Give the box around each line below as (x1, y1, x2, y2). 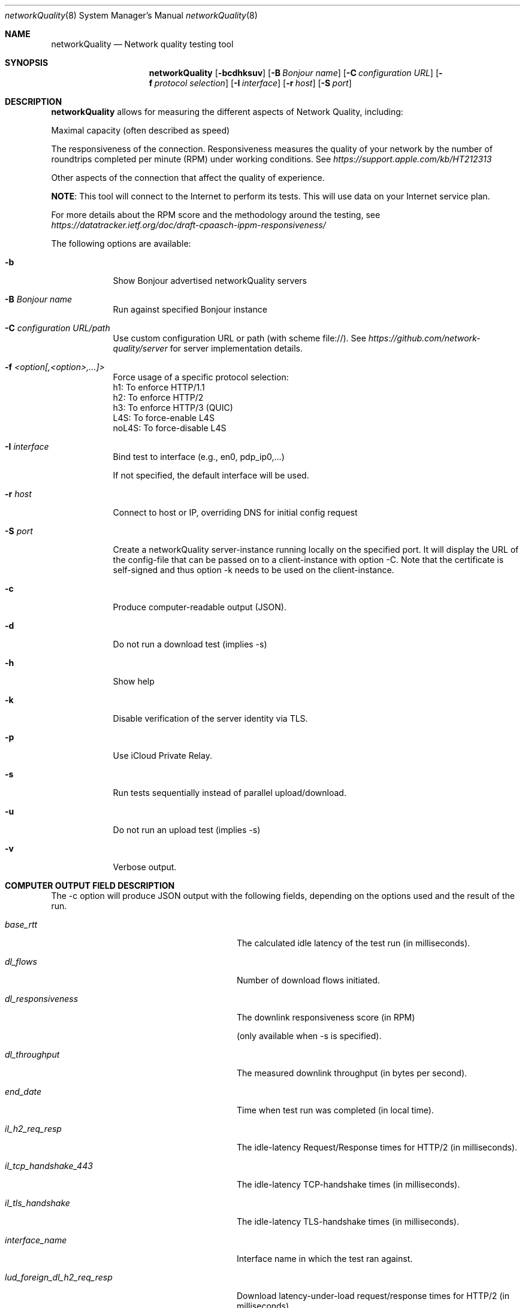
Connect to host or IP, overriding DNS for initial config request (113, 507, 358, 517)
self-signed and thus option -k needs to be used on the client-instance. (113, 565, 394, 575)
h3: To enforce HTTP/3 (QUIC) (113, 402, 233, 413)
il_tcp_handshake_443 (5, 1161, 93, 1171)
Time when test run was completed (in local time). (237, 1105, 434, 1115)
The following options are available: (51, 238, 191, 249)
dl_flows (5, 956, 37, 967)
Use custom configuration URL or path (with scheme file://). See (113, 333, 366, 343)
